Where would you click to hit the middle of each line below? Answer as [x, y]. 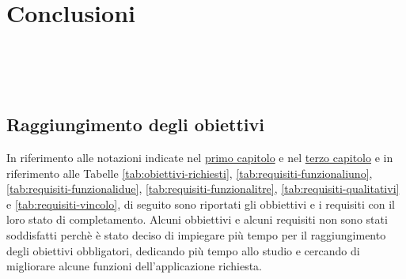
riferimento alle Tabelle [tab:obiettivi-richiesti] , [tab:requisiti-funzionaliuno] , [190, 173]
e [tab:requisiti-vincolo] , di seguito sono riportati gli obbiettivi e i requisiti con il [201, 204]
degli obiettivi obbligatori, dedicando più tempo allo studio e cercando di [183, 250]
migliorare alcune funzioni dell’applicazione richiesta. [135, 266]
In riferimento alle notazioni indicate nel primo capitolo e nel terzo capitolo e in [200, 158]
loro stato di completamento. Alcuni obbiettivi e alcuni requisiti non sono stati [197, 219]
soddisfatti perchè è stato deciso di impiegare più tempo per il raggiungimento [196, 235]
